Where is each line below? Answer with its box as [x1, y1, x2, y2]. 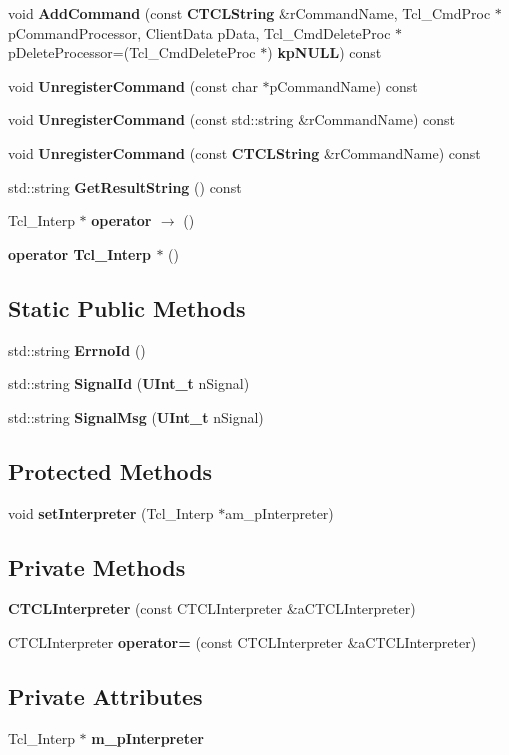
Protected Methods [8, 455, 213, 486]
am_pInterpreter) [225, 502, 334, 523]
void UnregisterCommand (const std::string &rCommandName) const [8, 109, 455, 130]
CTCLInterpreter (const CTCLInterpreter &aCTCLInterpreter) [8, 598, 416, 619]
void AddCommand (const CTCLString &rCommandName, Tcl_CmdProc [8, 3, 491, 23]
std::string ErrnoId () [8, 339, 146, 360]
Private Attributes [8, 680, 203, 711]
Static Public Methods [8, 292, 246, 323]
